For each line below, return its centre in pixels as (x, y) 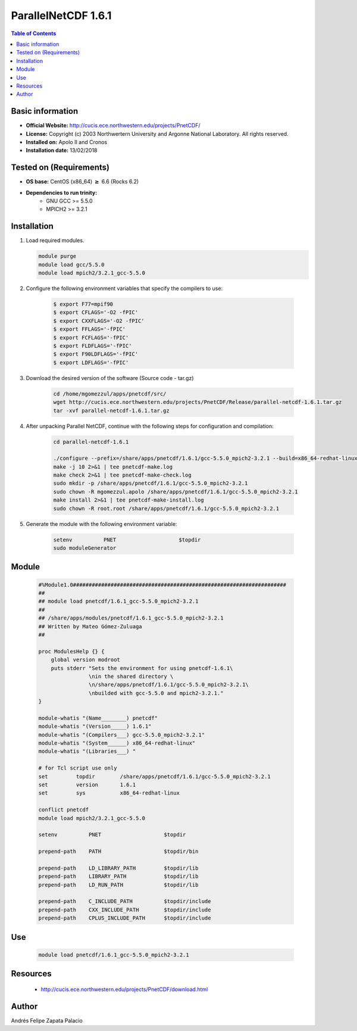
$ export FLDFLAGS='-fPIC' (93, 346)
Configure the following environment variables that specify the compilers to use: (124, 288)
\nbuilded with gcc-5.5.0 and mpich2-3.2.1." (156, 693)
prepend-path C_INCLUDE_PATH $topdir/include (125, 901)
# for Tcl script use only (78, 768)
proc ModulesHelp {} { (71, 651)
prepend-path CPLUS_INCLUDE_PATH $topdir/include (125, 918)
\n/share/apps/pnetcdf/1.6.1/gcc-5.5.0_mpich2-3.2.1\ (169, 685)
